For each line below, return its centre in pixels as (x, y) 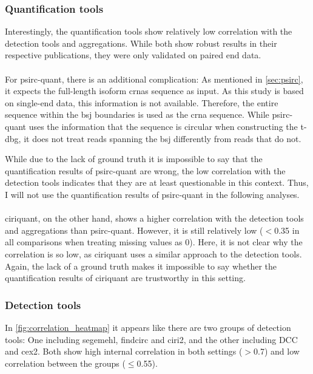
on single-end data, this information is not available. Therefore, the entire (142, 102)
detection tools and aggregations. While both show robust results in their (141, 43)
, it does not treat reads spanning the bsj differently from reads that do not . (160, 138)
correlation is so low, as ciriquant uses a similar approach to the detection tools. (153, 253)
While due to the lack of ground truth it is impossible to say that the (134, 159)
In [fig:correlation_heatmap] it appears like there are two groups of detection (148, 327)
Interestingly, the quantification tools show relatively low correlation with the (149, 31)
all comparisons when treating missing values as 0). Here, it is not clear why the (154, 242)
